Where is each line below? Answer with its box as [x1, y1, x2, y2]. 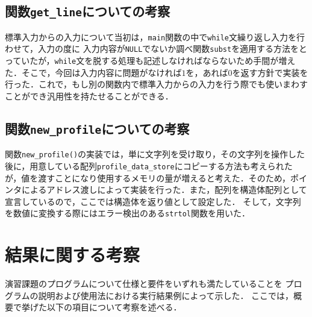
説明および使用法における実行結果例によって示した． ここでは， [38, 289, 294, 301]
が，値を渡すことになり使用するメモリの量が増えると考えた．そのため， [5, 171, 291, 184]
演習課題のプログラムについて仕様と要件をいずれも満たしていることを [5, 277, 282, 290]
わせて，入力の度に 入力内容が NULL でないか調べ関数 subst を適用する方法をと [5, 42, 308, 55]
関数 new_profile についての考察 [5, 119, 190, 137]
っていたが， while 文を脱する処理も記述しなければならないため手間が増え [5, 54, 296, 67]
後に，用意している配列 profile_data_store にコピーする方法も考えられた [5, 159, 293, 172]
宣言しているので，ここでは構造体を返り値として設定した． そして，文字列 [5, 195, 301, 207]
